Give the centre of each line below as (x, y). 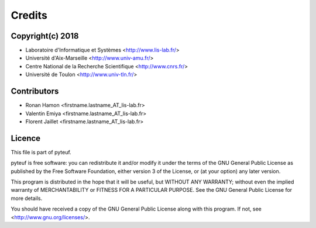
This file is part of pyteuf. (41, 152)
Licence (26, 138)
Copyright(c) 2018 (45, 36)
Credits (29, 15)
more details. (27, 198)
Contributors (35, 91)
